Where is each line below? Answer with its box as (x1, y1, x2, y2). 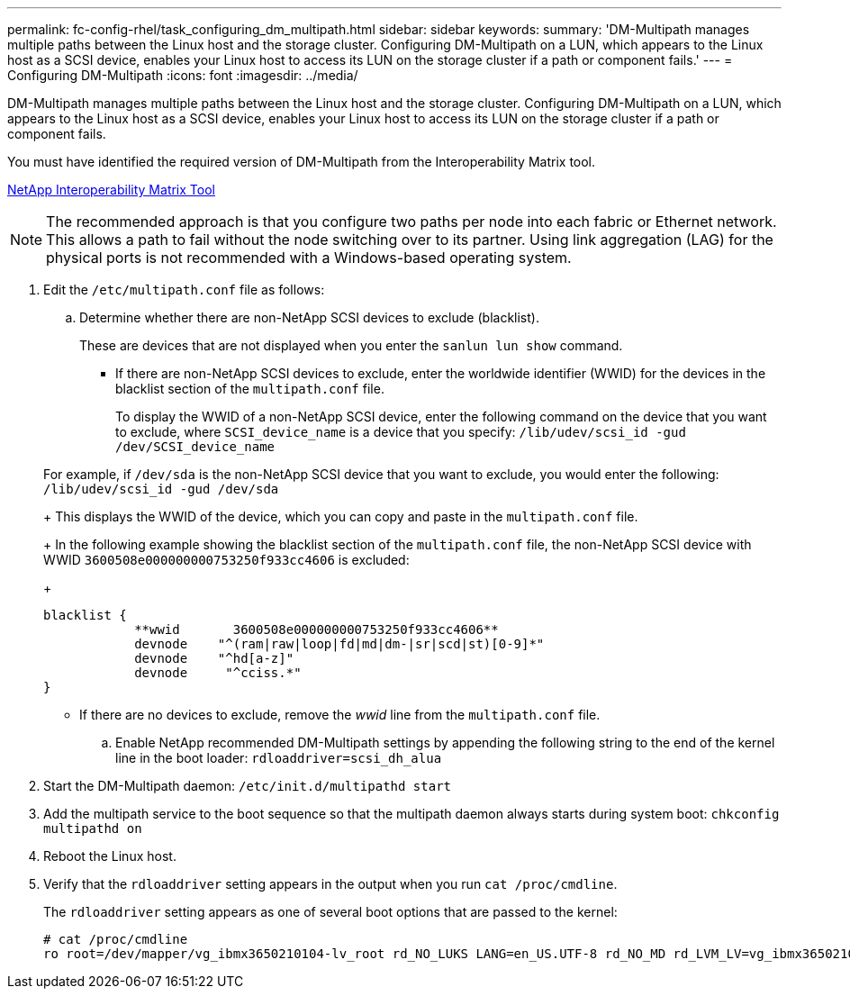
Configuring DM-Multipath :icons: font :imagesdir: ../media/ (7, 68, 358, 83)
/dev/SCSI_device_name (115, 439, 276, 454)
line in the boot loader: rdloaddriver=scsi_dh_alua (115, 750, 442, 765)
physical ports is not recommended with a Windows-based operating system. (46, 249, 572, 267)
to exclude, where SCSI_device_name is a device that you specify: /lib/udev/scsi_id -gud (115, 424, 686, 439)
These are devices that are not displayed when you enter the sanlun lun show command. (79, 338, 623, 353)
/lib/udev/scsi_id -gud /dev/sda (43, 482, 279, 496)
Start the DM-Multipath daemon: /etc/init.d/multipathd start (43, 778, 452, 793)
